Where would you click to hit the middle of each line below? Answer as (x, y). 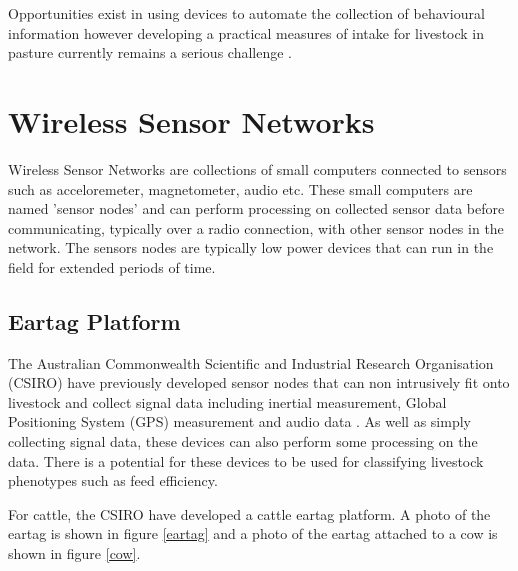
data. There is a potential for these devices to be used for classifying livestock (246, 460)
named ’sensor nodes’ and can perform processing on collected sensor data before (256, 208)
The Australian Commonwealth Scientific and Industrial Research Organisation (251, 362)
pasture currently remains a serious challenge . (150, 52)
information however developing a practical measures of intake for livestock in (246, 32)
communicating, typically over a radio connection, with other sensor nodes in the (256, 227)
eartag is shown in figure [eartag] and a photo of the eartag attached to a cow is (253, 533)
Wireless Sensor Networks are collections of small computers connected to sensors (257, 168)
